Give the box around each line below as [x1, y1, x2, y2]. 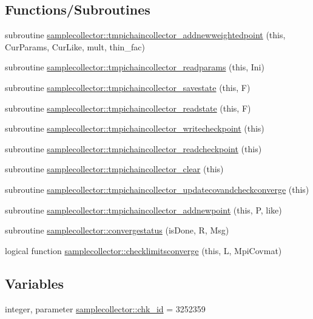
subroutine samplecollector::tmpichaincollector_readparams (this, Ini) [5, 61, 264, 73]
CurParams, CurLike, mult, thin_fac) [5, 40, 145, 53]
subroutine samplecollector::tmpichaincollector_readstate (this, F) [5, 101, 251, 114]
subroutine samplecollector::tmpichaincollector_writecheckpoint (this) [5, 122, 264, 135]
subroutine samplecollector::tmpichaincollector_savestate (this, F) [5, 81, 251, 93]
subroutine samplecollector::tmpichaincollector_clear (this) [5, 163, 224, 175]
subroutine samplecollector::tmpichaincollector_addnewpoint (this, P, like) [5, 203, 282, 216]
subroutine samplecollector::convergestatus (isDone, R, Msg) [5, 224, 229, 237]
